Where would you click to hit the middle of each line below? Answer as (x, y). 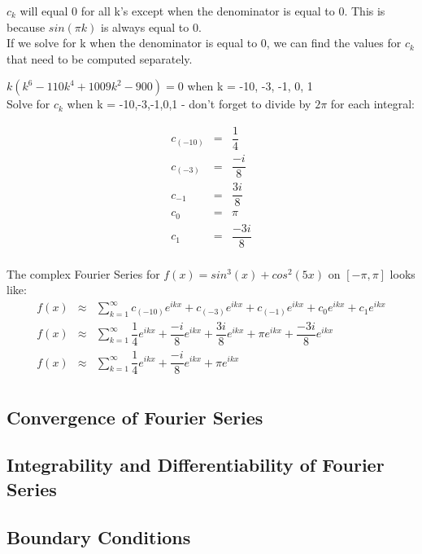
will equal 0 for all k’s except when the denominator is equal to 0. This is (202, 11)
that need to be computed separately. (100, 58)
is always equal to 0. (151, 26)
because (26, 26)
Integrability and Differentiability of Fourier (196, 465)
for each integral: (372, 104)
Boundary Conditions (99, 536)
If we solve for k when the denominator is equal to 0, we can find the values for (204, 43)
